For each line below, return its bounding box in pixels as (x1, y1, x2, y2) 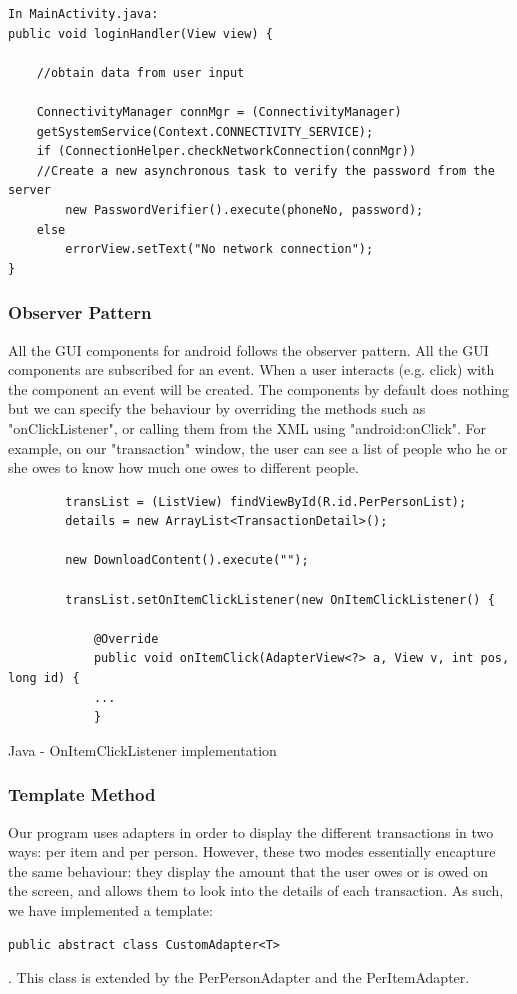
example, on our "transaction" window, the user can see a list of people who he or (8, 437, 508, 458)
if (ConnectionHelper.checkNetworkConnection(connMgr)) (36, 144, 417, 159)
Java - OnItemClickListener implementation (8, 739, 277, 760)
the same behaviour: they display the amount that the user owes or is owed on (8, 860, 488, 881)
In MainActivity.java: (8, 7, 159, 21)
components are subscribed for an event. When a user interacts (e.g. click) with (8, 359, 495, 380)
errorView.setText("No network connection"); (65, 242, 374, 257)
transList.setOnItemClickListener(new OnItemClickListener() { (65, 592, 495, 607)
